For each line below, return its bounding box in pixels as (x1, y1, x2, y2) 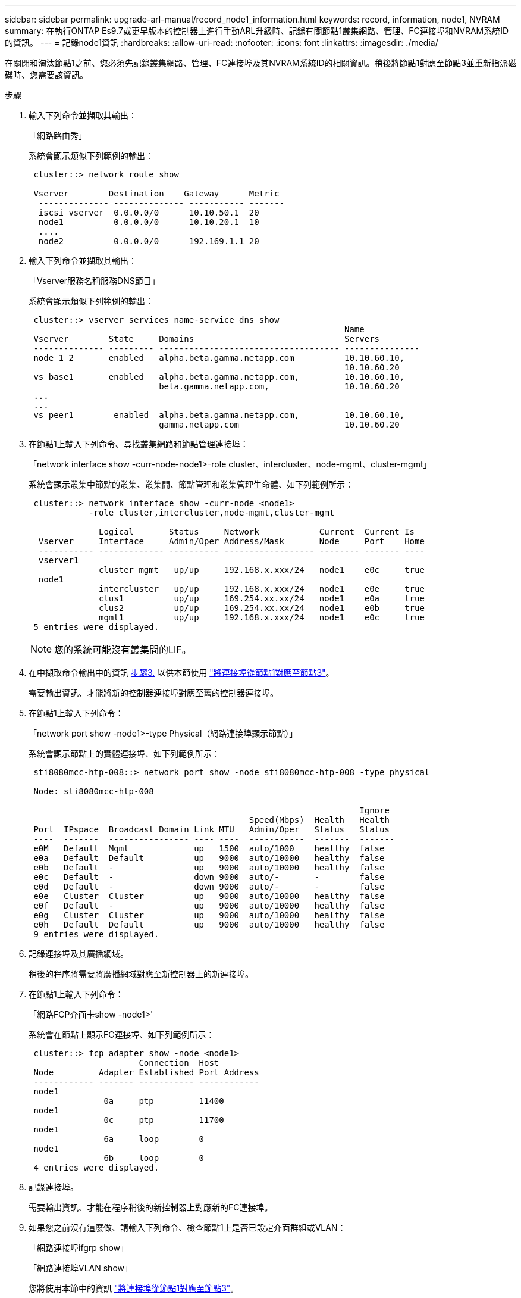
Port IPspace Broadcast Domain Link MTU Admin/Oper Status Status (33, 825, 390, 834)
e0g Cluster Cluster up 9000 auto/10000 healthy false (33, 910, 385, 920)
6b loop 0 (103, 1153, 205, 1163)
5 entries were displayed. (33, 622, 159, 632)
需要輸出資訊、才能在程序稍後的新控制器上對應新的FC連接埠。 (29, 1202, 273, 1212)
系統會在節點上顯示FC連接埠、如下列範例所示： (29, 1029, 215, 1040)
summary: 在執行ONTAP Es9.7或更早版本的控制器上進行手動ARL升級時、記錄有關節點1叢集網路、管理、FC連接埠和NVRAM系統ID (5, 26, 509, 36)
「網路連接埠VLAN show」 (29, 1263, 133, 1273)
